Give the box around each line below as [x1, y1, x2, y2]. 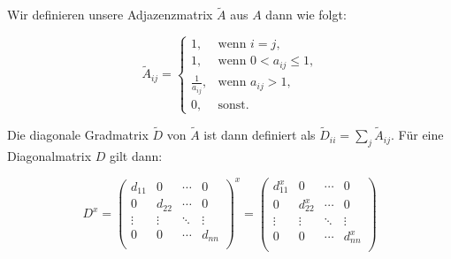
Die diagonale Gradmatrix [7, 126, 149, 144]
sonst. [218, 98, 249, 111]
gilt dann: [110, 146, 163, 164]
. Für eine [391, 126, 444, 144]
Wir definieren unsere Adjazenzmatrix [7, 5, 213, 24]
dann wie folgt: [265, 5, 347, 24]
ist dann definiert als [203, 126, 316, 144]
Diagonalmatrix [7, 146, 92, 164]
